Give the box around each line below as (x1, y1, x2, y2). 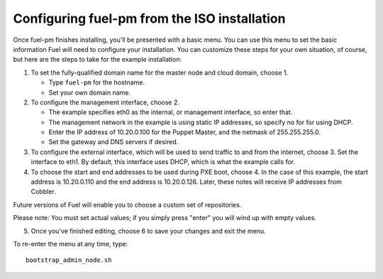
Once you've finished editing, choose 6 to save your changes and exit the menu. (30, 226, 266, 235)
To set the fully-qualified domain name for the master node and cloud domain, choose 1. (30, 68, 289, 77)
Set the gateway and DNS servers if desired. (48, 138, 179, 146)
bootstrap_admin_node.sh (26, 256, 112, 264)
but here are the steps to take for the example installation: (13, 55, 182, 64)
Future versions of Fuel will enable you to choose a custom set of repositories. (13, 200, 242, 209)
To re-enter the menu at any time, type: (13, 239, 128, 248)
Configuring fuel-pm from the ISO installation (13, 11, 286, 26)
